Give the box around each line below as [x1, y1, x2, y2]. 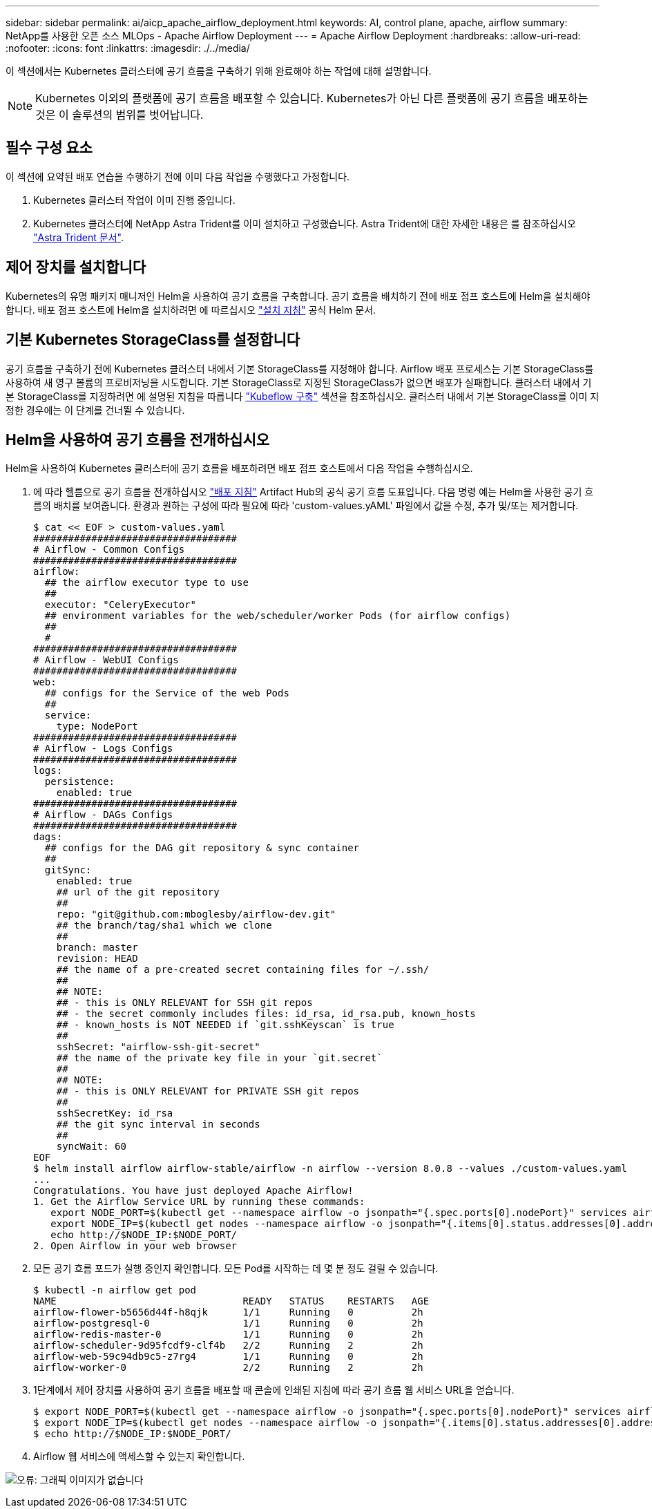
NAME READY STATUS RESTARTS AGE [33, 1296, 430, 1307]
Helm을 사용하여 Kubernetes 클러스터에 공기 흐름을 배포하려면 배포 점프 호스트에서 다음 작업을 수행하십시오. [6, 462, 473, 475]
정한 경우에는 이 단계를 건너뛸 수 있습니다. [6, 404, 185, 416]
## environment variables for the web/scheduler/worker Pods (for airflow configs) [44, 610, 511, 622]
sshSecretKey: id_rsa [56, 1108, 173, 1119]
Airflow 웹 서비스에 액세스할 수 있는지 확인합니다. [33, 1450, 245, 1463]
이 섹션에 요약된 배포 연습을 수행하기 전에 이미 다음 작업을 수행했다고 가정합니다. [6, 170, 350, 182]
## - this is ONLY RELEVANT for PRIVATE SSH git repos [56, 1085, 360, 1097]
